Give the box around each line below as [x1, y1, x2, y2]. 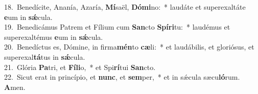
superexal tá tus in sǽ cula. [4, 51, 85, 62]
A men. [4, 81, 26, 92]
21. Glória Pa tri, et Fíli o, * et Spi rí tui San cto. [4, 61, 156, 72]
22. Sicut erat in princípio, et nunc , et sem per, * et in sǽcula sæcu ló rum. [4, 72, 240, 82]
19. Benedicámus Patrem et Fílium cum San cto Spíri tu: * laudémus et [4, 21, 230, 32]
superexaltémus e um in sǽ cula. [4, 31, 103, 42]
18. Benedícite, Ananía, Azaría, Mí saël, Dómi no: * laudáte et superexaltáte [4, 2, 246, 12]
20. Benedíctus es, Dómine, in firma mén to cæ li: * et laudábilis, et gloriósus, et [4, 41, 254, 52]
